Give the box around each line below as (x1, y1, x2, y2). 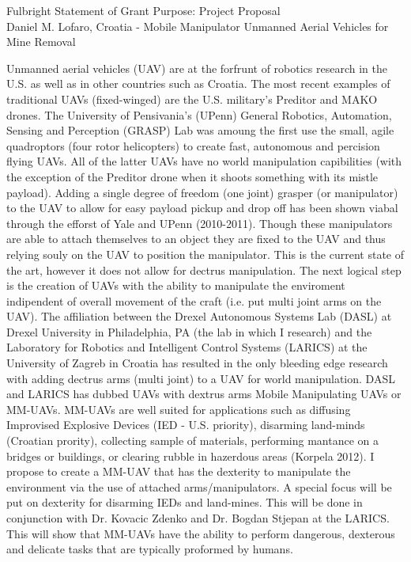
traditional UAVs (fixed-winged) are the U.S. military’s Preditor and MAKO (6, 90, 378, 107)
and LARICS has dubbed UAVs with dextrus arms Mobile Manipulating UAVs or (6, 385, 402, 402)
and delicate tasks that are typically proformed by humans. (6, 541, 293, 557)
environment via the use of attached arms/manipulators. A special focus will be (6, 478, 392, 495)
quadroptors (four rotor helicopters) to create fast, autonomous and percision (6, 137, 380, 154)
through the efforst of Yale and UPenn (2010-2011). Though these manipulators (6, 215, 393, 231)
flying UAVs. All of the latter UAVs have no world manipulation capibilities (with (6, 153, 402, 169)
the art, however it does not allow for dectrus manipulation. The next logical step (6, 261, 402, 278)
